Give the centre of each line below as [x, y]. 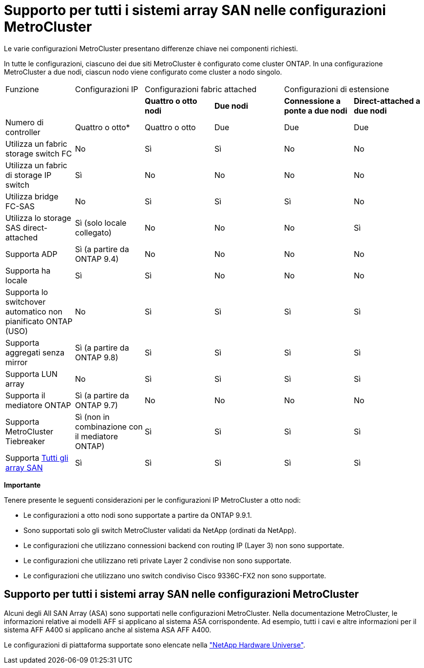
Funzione [22, 89]
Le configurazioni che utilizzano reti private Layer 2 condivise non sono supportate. [157, 560]
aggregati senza [35, 352]
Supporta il [25, 395]
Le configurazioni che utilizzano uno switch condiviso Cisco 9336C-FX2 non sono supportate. [175, 575]
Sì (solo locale [101, 223]
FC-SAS [20, 206]
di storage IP [29, 175]
